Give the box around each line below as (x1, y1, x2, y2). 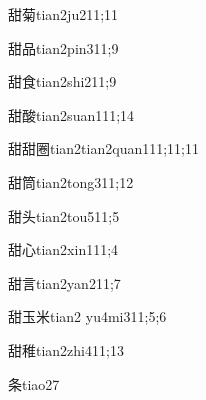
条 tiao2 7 (8, 373, 60, 394)
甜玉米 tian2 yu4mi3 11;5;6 (8, 306, 167, 327)
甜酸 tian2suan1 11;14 (8, 104, 135, 125)
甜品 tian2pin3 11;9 (8, 37, 119, 58)
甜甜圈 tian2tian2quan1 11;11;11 (8, 138, 200, 159)
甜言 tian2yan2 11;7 (8, 272, 121, 293)
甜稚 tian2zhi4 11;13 (8, 339, 124, 360)
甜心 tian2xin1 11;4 (8, 239, 119, 260)
